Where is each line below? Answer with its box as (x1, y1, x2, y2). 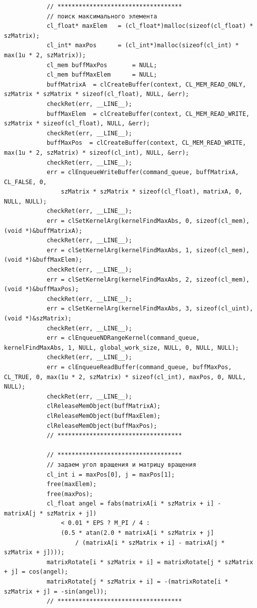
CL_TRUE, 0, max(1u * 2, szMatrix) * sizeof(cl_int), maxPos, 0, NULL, (4, 373, 246, 381)
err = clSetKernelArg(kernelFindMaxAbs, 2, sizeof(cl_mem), (46, 276, 250, 283)
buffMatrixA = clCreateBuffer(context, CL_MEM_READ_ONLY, (46, 81, 246, 88)
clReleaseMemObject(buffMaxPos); (46, 422, 157, 429)
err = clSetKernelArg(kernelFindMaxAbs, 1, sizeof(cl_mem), (46, 246, 250, 254)
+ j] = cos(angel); (4, 568, 68, 576)
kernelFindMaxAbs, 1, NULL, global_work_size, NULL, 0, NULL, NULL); (4, 344, 239, 351)
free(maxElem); (46, 481, 97, 488)
